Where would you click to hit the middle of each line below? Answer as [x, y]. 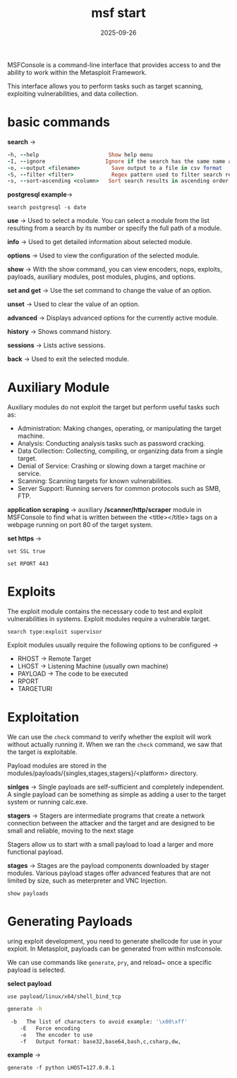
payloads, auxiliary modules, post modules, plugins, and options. [102, 277]
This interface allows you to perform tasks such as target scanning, [105, 86]
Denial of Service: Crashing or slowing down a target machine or [111, 466]
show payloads [28, 894]
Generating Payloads [70, 922]
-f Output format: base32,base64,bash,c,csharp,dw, [101, 1041]
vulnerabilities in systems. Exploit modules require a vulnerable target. [109, 619]
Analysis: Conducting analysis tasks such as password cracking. [111, 444]
